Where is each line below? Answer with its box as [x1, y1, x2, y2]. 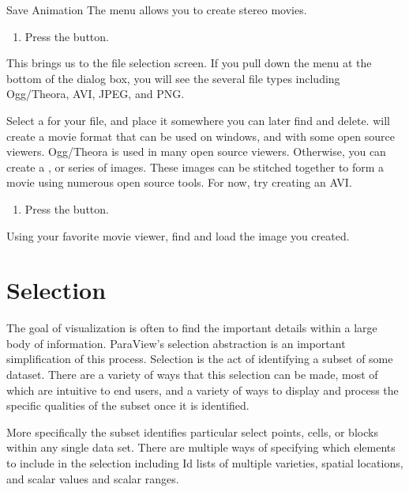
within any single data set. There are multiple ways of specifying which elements [6, 439, 396, 456]
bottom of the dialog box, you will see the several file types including [6, 70, 340, 86]
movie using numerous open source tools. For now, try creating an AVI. [6, 174, 352, 191]
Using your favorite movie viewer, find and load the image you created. [6, 227, 350, 244]
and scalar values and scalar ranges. [6, 470, 179, 486]
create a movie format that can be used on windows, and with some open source [6, 127, 395, 144]
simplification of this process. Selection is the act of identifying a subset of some [6, 350, 393, 367]
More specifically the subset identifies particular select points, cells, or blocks [6, 423, 378, 440]
